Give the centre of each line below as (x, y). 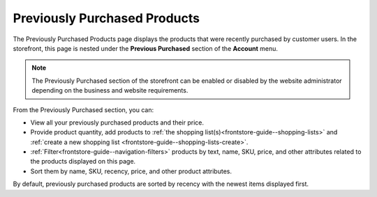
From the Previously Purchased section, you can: (83, 110)
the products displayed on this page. (83, 161)
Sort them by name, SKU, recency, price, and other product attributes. (131, 171)
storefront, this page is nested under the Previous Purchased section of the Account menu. (146, 48)
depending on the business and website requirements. (110, 90)
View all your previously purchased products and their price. (117, 123)
